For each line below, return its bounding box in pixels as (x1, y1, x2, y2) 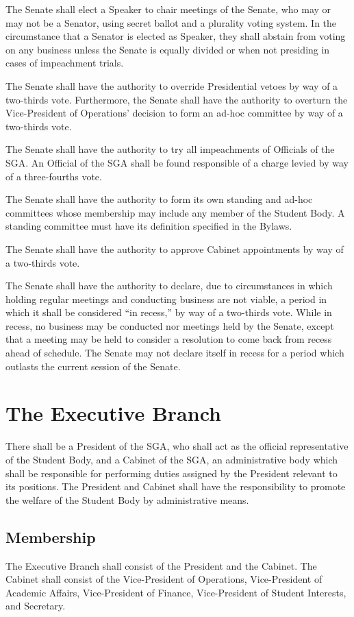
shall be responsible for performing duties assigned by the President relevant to (5, 465, 338, 480)
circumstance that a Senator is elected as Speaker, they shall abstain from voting (5, 29, 346, 43)
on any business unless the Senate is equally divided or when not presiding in (5, 42, 330, 56)
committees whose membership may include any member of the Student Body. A (5, 205, 345, 219)
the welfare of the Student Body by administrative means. (5, 492, 249, 507)
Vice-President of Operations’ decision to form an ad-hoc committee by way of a (5, 106, 343, 120)
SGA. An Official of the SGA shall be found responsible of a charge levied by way (5, 155, 349, 169)
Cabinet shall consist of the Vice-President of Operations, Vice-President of (5, 572, 323, 586)
